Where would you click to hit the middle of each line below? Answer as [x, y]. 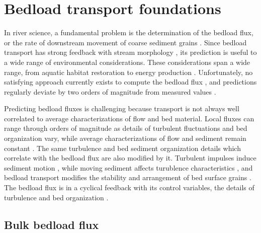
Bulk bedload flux [52, 224]
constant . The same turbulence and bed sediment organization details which [122, 148]
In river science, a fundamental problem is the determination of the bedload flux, [129, 32]
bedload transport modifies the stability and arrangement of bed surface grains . [128, 177]
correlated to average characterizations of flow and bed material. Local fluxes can [129, 118]
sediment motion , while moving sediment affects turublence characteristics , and [128, 167]
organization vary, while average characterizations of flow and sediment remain [125, 138]
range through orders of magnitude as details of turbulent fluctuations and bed [126, 128]
